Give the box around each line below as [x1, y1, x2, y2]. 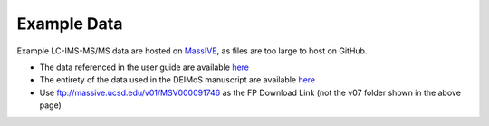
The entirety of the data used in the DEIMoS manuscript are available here [39, 74, 316, 85]
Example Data [16, 14, 123, 34]
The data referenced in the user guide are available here [39, 62, 249, 73]
